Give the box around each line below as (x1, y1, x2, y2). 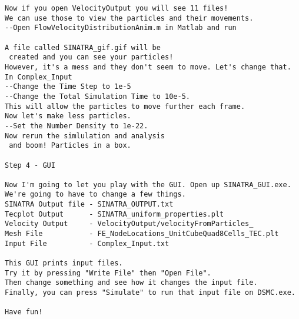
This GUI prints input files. (5, 259, 123, 268)
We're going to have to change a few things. (5, 190, 186, 199)
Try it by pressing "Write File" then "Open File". (5, 268, 211, 277)
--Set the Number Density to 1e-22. (5, 121, 148, 130)
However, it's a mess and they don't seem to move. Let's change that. (5, 62, 291, 71)
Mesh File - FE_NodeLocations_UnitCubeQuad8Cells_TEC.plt (5, 230, 279, 238)
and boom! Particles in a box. (9, 141, 131, 150)
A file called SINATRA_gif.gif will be (5, 43, 161, 52)
